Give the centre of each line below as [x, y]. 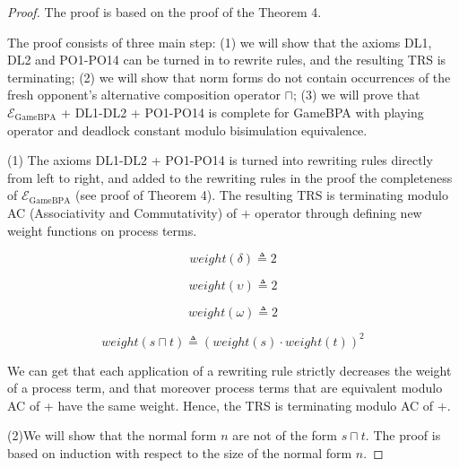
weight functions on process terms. [102, 230]
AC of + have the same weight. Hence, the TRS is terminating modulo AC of [221, 405]
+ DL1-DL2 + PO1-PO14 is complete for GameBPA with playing [242, 112]
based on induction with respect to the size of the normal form [180, 453]
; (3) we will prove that [356, 95]
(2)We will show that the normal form [112, 435]
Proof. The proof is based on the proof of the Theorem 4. [165, 12]
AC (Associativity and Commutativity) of [122, 212]
